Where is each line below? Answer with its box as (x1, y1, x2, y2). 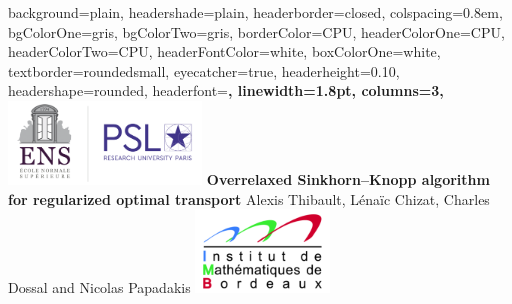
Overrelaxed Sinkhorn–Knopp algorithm (206, 168, 490, 189)
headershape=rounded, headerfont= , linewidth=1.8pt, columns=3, (8, 80, 444, 101)
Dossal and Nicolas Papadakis (8, 277, 191, 298)
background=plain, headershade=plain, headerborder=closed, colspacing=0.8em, (8, 2, 503, 22)
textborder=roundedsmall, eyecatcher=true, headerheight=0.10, (8, 60, 400, 81)
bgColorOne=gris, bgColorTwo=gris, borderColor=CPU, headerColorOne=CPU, (8, 21, 505, 42)
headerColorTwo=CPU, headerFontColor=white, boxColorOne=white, (8, 41, 441, 62)
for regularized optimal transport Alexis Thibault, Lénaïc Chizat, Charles (8, 188, 490, 209)
